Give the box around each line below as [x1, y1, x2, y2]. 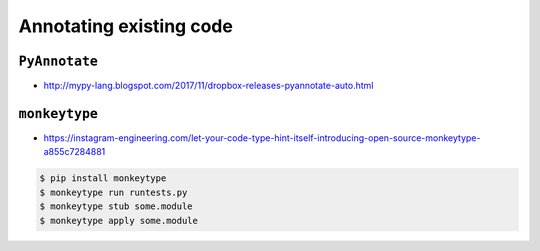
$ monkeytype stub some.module [39, 201, 194, 212]
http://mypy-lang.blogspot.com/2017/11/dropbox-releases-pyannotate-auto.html [43, 80, 374, 92]
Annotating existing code [18, 15, 234, 37]
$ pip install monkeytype [39, 173, 167, 184]
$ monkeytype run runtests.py [39, 186, 188, 198]
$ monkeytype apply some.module [39, 215, 199, 226]
